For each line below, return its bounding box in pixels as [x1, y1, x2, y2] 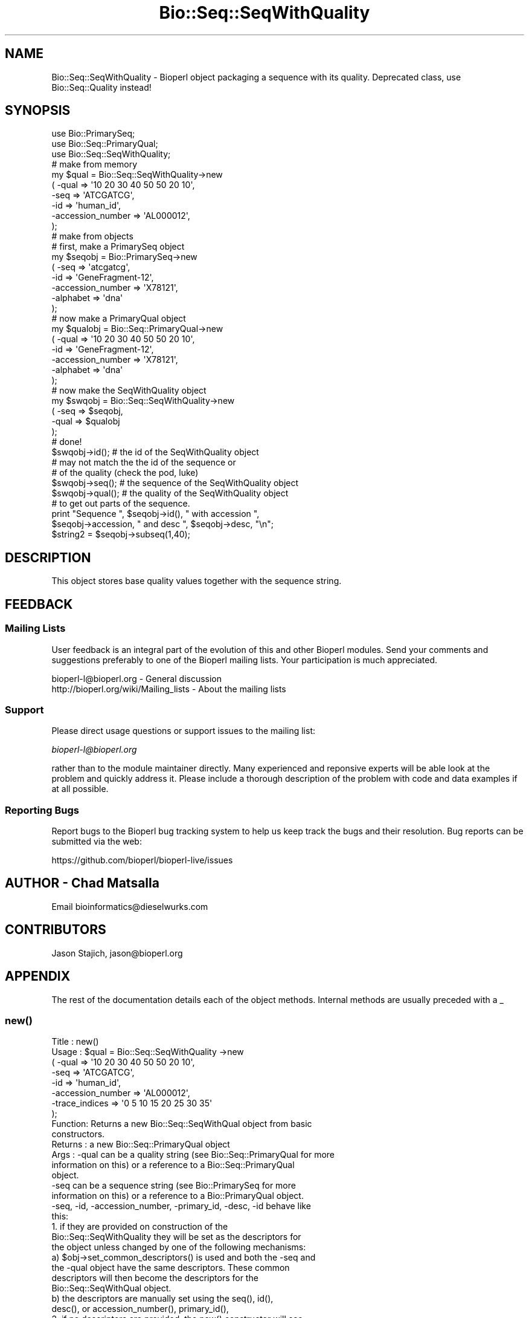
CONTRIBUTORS [5, 922, 106, 938]
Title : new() [51, 1036, 99, 1047]
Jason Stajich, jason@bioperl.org [51, 947, 183, 958]
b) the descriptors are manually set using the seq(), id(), [51, 1293, 274, 1304]
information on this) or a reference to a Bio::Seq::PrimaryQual [51, 1160, 295, 1170]
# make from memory [51, 159, 138, 170]
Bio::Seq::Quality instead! [51, 82, 152, 93]
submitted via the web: [51, 836, 142, 846]
